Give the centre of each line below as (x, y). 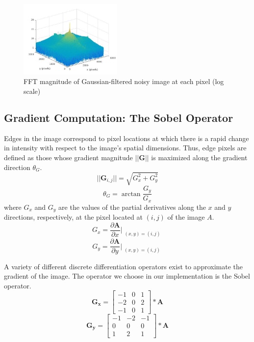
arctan (131, 194)
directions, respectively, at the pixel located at (73, 217)
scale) (32, 91)
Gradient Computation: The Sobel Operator (119, 117)
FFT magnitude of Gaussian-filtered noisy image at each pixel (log (124, 81)
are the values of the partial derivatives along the (132, 207)
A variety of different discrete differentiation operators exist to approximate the (123, 266)
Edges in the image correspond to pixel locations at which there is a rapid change (127, 138)
